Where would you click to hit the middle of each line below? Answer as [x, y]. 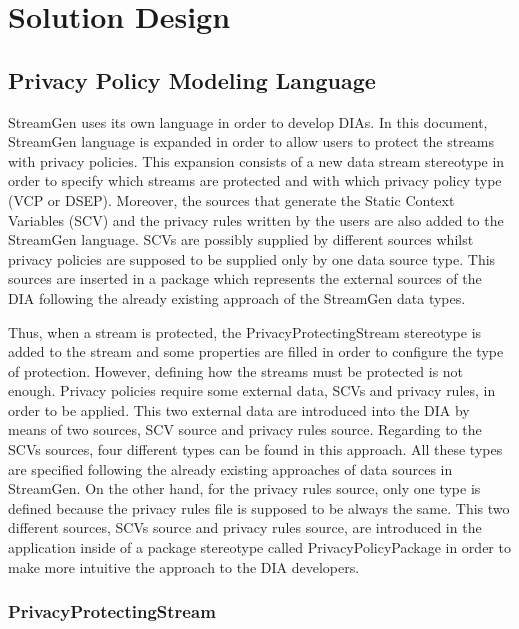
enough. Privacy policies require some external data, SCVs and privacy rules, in [252, 390]
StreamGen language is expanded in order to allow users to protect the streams [251, 141]
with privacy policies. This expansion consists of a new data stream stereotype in [256, 160]
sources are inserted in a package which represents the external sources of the [245, 278]
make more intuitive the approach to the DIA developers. [184, 566]
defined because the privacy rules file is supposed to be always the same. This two [259, 507]
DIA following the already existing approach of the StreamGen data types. [237, 297]
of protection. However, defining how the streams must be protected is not [236, 370]
